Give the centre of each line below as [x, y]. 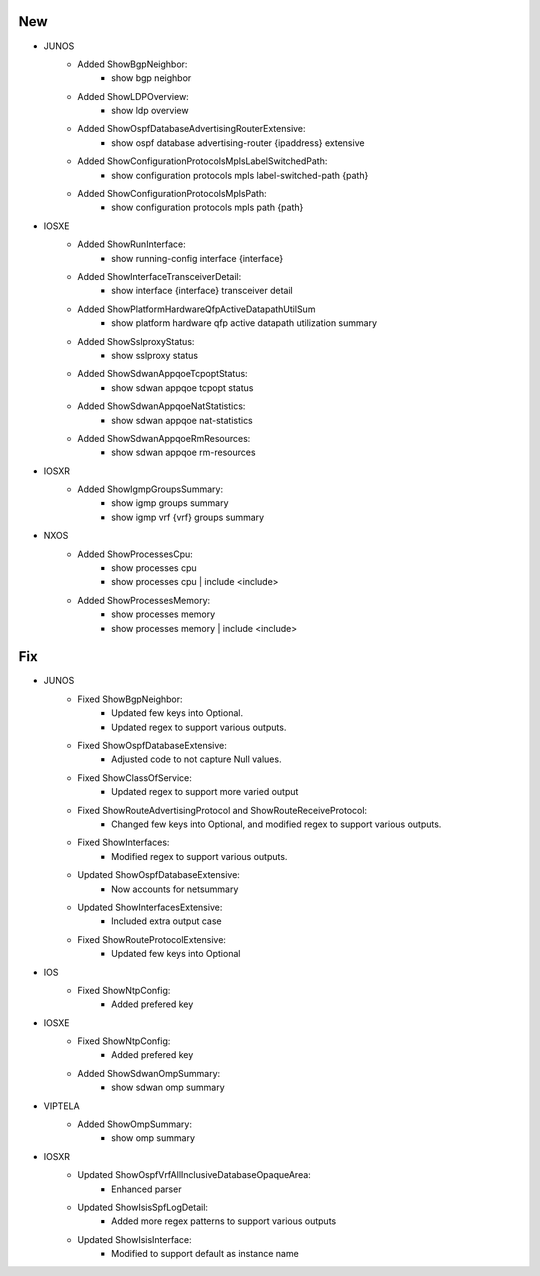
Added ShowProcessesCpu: [135, 554]
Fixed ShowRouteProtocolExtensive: [152, 939]
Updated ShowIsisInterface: [134, 1239]
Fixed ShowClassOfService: [134, 777]
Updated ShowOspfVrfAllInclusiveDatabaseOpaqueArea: [194, 1175]
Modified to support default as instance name [205, 1254]
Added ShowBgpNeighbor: [132, 64]
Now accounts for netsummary [175, 889]
